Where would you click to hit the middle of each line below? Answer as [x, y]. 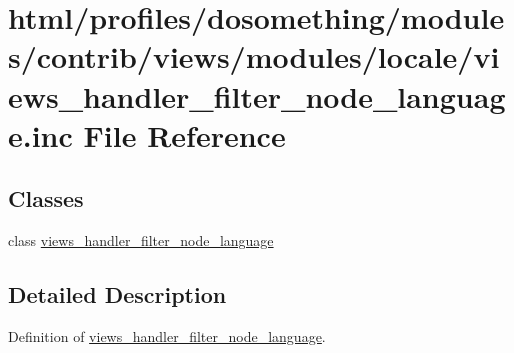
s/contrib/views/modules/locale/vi [254, 56]
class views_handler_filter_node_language [141, 240]
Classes [46, 198]
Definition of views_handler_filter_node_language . [167, 335]
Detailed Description [117, 294]
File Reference [184, 134]
